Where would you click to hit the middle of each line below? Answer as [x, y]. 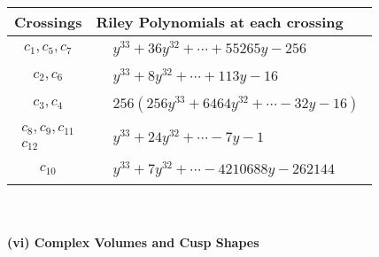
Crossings [48, 22]
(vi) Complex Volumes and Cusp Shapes [133, 241]
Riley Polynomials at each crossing [220, 22]
